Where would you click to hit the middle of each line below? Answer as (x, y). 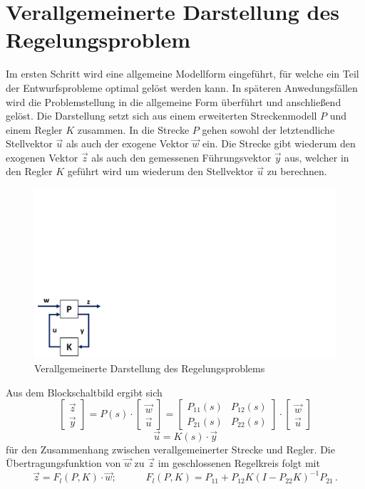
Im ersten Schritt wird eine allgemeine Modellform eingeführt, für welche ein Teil (182, 74)
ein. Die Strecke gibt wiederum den (279, 143)
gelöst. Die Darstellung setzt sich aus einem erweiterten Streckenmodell (161, 116)
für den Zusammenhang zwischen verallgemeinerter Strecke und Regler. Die (170, 449)
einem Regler (34, 129)
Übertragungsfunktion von (63, 463)
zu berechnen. (297, 171)
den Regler (29, 171)
